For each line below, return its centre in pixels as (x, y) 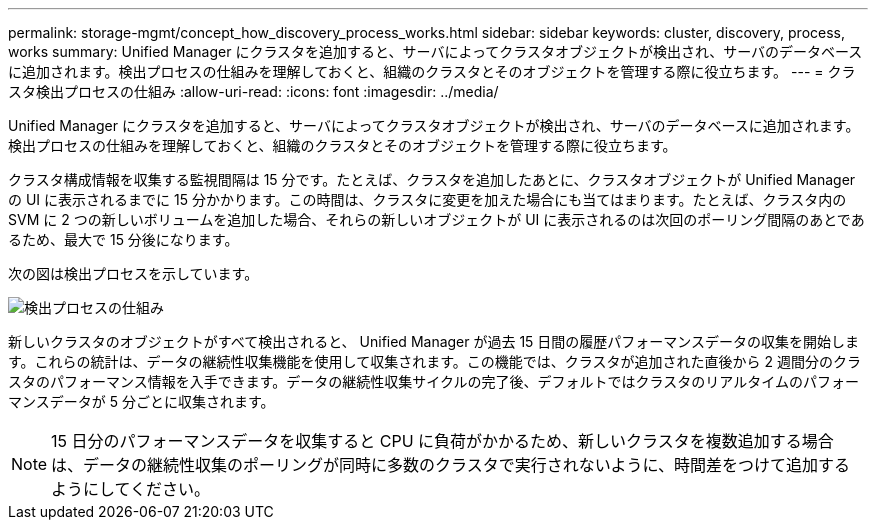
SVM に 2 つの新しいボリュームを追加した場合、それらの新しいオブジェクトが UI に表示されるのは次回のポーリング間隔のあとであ (436, 219)
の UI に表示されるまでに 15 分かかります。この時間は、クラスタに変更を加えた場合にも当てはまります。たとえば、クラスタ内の (427, 199)
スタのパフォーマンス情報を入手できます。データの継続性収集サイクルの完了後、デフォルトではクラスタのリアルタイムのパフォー (433, 381)
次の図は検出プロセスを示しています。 (133, 273)
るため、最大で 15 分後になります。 (123, 239)
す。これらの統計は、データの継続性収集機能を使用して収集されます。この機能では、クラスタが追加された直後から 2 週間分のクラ (434, 361)
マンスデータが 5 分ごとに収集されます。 (141, 401)
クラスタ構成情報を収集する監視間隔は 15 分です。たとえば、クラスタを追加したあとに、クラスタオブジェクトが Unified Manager (432, 179)
